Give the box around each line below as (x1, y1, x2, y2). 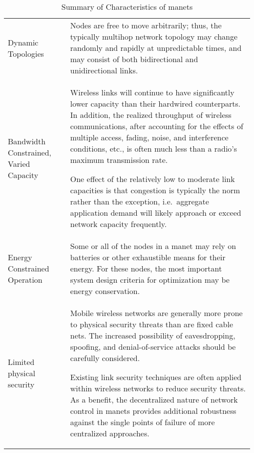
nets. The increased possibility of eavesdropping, (70, 330, 235, 341)
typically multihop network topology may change (70, 31, 238, 42)
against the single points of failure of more (70, 416, 215, 428)
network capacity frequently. (70, 218, 167, 229)
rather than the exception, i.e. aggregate (70, 196, 209, 207)
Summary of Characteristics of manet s (61, 1, 193, 12)
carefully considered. (70, 352, 140, 363)
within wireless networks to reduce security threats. (70, 383, 246, 394)
